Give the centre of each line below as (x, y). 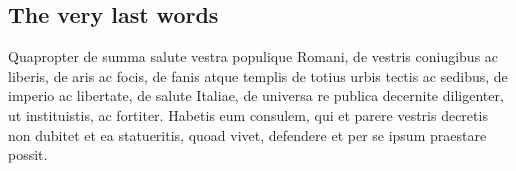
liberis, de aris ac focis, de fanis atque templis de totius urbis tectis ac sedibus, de (258, 75)
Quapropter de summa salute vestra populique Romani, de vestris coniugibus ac (253, 56)
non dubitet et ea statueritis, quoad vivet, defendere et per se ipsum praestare (247, 134)
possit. (28, 154)
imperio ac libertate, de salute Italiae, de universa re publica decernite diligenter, (256, 95)
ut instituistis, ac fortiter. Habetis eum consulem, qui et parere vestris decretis (248, 114)
